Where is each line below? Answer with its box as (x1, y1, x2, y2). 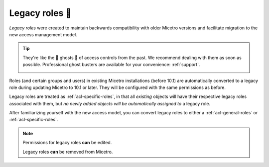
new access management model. (9, 31, 77, 37)
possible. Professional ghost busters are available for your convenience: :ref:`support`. (22, 62, 200, 68)
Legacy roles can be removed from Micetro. (22, 149, 113, 155)
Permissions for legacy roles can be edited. (22, 140, 112, 146)
